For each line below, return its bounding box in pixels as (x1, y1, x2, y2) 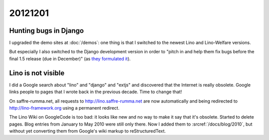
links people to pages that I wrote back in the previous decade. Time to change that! (9, 89, 182, 95)
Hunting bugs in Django (9, 26, 84, 35)
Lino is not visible (9, 69, 65, 77)
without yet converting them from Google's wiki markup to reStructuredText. (9, 128, 166, 134)
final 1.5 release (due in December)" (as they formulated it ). (9, 55, 131, 62)
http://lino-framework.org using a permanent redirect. (9, 105, 120, 111)
